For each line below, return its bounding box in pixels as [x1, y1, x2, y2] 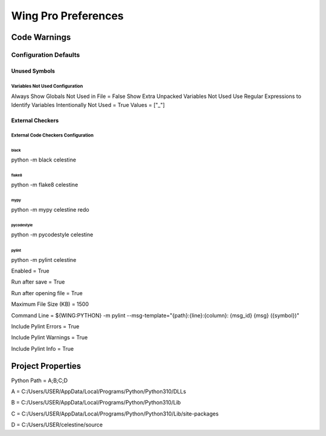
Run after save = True [11, 278, 65, 285]
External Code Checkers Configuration [11, 132, 94, 138]
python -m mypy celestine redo [11, 206, 90, 213]
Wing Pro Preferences [11, 9, 124, 22]
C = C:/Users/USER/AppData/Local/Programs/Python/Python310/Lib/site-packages [11, 410, 219, 417]
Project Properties [11, 360, 81, 371]
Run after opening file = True [11, 289, 83, 296]
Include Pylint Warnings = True [11, 334, 88, 341]
